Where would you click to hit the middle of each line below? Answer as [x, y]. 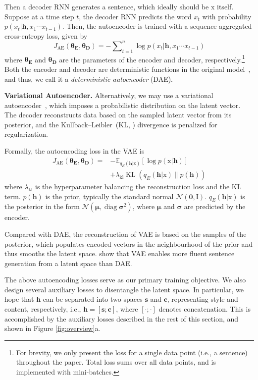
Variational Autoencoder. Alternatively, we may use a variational [109, 95]
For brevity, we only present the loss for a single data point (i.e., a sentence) [132, 352]
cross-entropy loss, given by [46, 35]
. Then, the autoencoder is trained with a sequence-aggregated [157, 26]
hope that [19, 299]
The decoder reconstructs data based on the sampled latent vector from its [118, 115]
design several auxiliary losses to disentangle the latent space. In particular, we [124, 289]
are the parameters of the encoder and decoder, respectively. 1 [152, 58]
